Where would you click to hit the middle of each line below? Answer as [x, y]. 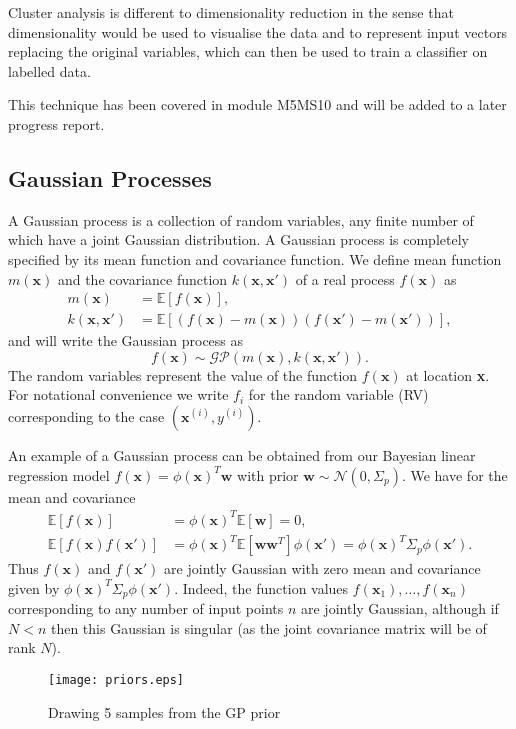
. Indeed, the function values [261, 587]
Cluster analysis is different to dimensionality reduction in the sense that [231, 12]
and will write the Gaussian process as [126, 340]
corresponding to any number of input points [146, 608]
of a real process [345, 278]
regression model [59, 474]
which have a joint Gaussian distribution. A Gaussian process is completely [238, 239]
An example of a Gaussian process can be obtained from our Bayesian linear [242, 454]
